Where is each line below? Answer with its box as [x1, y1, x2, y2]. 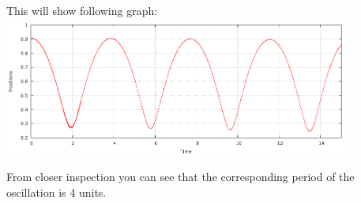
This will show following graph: [6, 2, 158, 18]
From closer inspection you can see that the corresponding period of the [6, 168, 355, 185]
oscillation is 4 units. [6, 183, 107, 200]
